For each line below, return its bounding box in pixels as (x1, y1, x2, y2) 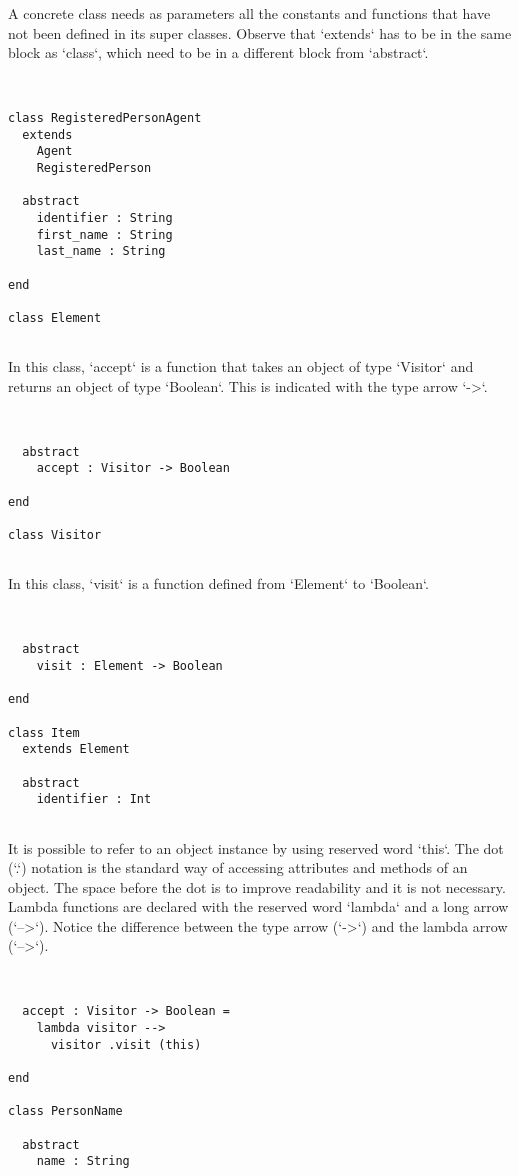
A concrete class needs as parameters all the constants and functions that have (8, 3, 491, 23)
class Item (8, 725, 80, 740)
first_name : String (36, 227, 173, 242)
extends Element (22, 742, 130, 757)
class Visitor (8, 528, 102, 543)
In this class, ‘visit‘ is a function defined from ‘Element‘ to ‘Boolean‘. (8, 573, 429, 594)
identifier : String (36, 211, 173, 226)
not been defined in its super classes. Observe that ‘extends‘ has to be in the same (8, 22, 512, 43)
